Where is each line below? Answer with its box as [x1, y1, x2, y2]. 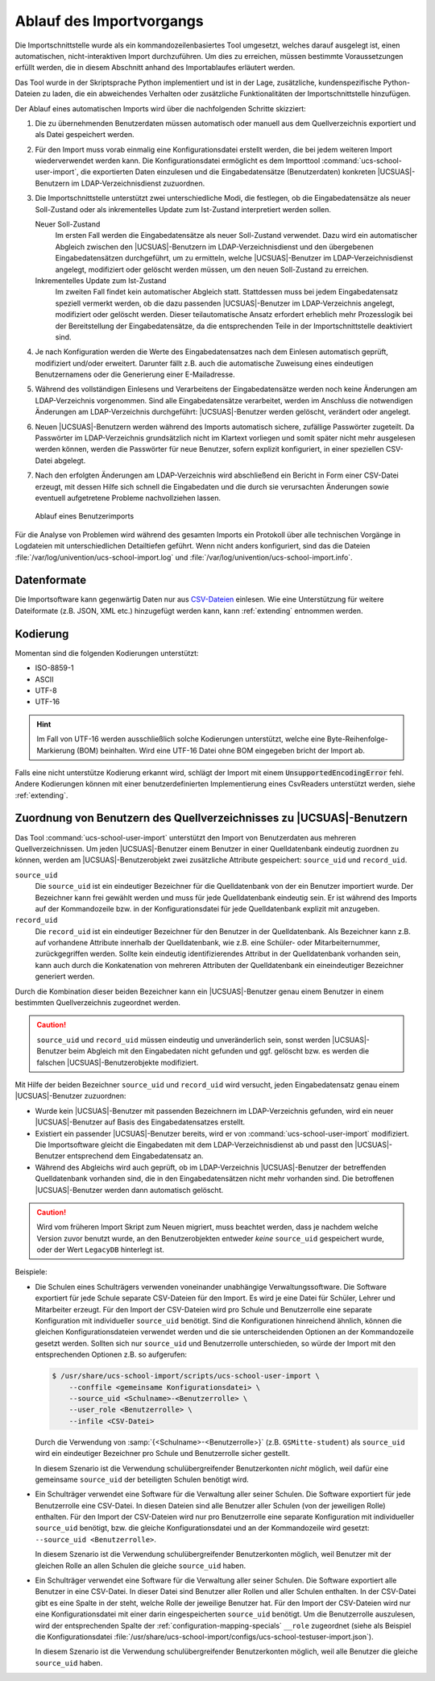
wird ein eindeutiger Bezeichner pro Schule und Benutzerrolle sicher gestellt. [35, 1449, 290, 1458]
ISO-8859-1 [35, 663, 74, 673]
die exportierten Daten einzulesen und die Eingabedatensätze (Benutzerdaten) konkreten [81, 167, 376, 177]
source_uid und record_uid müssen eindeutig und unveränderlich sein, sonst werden [36, 1035, 330, 1045]
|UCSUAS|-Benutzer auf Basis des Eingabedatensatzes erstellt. [35, 1117, 246, 1127]
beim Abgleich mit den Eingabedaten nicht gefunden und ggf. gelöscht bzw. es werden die [68, 1046, 370, 1056]
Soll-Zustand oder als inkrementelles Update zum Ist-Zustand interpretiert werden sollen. [35, 204, 332, 214]
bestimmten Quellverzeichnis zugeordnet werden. [14, 998, 180, 1007]
